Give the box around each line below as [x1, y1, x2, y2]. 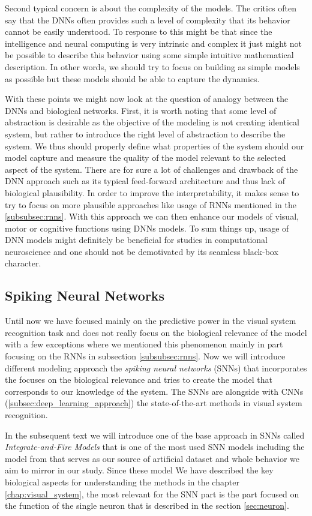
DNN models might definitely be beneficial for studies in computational [5, 233, 268, 246]
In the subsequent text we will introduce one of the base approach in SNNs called [5, 428, 305, 441]
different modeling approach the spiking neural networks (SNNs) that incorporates [5, 361, 307, 374]
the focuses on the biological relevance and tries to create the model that [5, 373, 272, 386]
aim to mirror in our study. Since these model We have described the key [5, 464, 274, 476]
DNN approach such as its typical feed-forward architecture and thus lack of [5, 175, 285, 187]
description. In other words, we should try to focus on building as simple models [5, 60, 300, 73]
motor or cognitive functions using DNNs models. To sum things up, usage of [5, 221, 289, 234]
